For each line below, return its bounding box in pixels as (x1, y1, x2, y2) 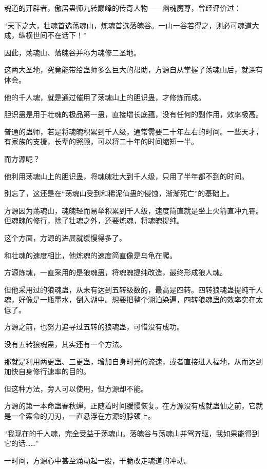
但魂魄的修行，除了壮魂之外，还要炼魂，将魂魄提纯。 (4, 215, 184, 226)
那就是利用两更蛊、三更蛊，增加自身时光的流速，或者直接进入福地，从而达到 (4, 356, 263, 366)
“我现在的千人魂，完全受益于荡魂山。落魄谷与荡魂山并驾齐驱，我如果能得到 (4, 427, 259, 438)
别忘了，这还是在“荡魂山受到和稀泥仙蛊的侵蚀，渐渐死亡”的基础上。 (4, 188, 234, 199)
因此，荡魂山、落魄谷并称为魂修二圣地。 (4, 47, 141, 57)
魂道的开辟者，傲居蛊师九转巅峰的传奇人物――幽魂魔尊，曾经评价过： (4, 3, 241, 13)
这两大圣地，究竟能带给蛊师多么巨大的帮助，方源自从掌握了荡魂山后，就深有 (4, 64, 263, 75)
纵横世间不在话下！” (18, 30, 87, 41)
